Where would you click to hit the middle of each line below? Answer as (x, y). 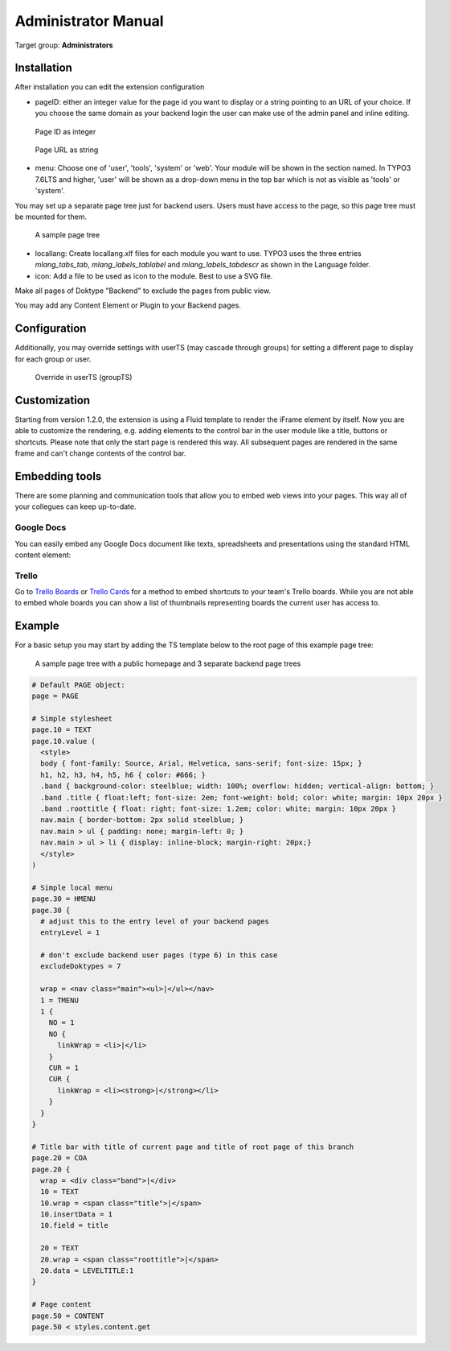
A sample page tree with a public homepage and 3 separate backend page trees (168, 663)
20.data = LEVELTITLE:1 (87, 1271)
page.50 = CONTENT (68, 1316)
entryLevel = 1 (70, 933)
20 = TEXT (60, 1248)
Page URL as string (67, 150)
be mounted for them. (51, 217)
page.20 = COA (59, 1158)
